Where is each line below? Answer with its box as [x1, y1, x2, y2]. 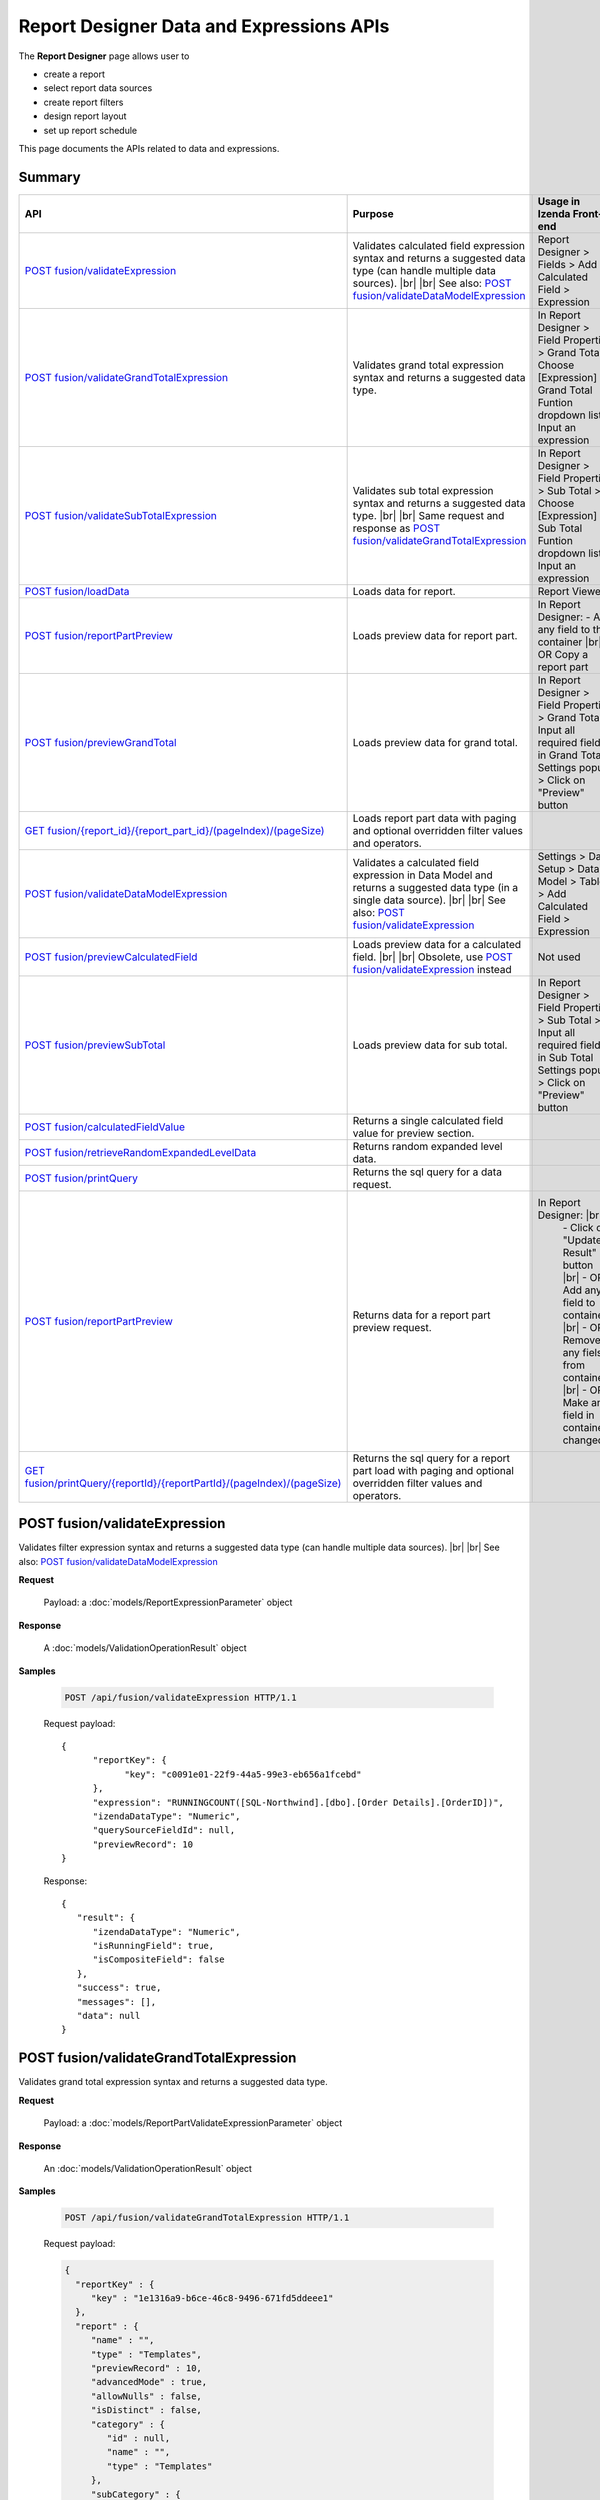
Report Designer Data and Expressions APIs [18, 15, 390, 37]
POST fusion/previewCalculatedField [24, 950, 198, 964]
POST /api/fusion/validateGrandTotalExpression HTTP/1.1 [64, 2212, 350, 2224]
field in [562, 1408, 595, 1422]
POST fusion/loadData [24, 584, 130, 598]
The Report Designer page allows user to [18, 50, 190, 62]
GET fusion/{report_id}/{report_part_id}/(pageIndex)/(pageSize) [24, 823, 325, 837]
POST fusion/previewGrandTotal [24, 735, 177, 749]
